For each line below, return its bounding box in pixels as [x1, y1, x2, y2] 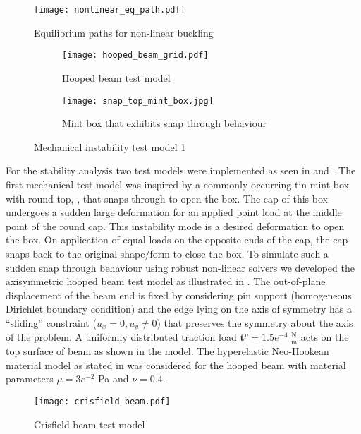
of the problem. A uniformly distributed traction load [6, 330, 237, 344]
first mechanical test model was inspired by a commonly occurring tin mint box [6, 176, 349, 191]
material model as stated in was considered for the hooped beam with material [6, 357, 346, 372]
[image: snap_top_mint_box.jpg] [62, 95, 214, 106]
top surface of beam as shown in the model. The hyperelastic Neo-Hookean [6, 344, 329, 358]
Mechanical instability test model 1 [34, 139, 186, 154]
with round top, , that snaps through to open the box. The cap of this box [6, 191, 328, 205]
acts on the [300, 330, 349, 344]
